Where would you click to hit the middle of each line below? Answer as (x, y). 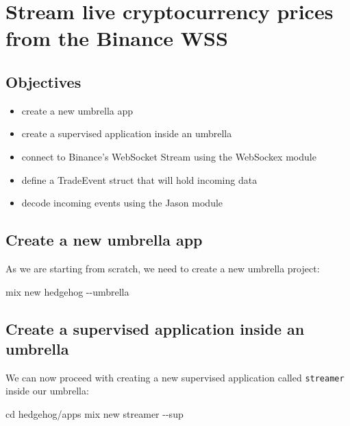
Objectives (43, 81)
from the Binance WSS (117, 38)
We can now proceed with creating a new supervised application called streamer (175, 377)
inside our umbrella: (47, 391)
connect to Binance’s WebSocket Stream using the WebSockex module (169, 156)
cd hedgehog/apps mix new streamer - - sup (95, 413)
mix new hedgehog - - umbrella (67, 291)
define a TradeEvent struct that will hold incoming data (139, 179)
